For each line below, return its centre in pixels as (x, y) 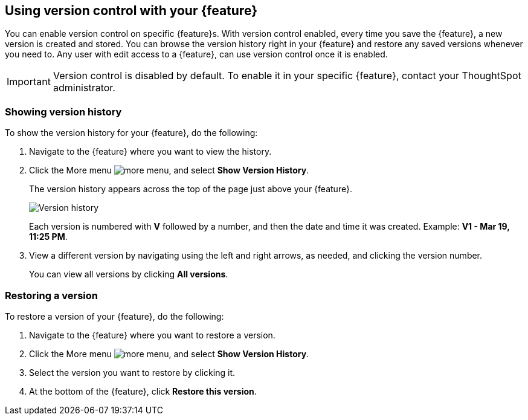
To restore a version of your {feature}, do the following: (114, 316)
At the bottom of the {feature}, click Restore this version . (143, 391)
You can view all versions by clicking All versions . (129, 274)
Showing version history (63, 111)
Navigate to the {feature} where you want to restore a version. (152, 335)
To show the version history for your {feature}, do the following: (131, 133)
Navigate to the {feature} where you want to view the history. (150, 152)
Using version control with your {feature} (131, 11)
